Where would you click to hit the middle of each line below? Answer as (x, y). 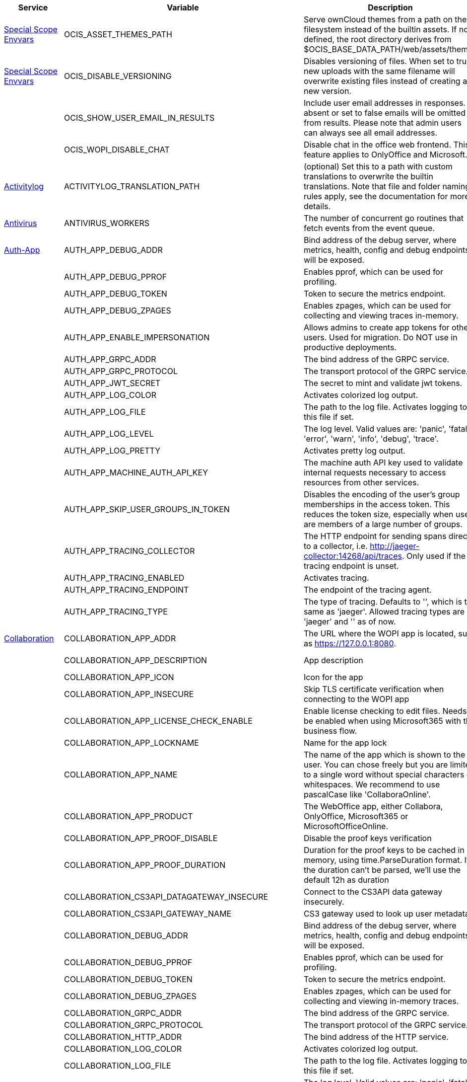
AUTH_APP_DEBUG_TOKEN (116, 294)
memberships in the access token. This (377, 504)
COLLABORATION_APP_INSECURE (129, 694)
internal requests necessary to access (375, 472)
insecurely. (324, 902)
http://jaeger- (395, 546)
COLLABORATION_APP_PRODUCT (129, 816)
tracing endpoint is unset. (351, 566)
